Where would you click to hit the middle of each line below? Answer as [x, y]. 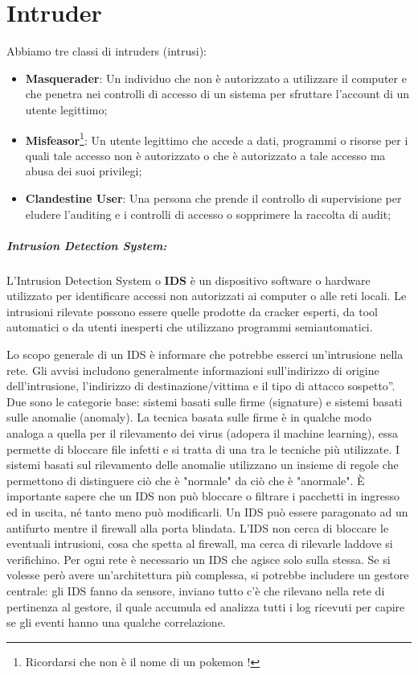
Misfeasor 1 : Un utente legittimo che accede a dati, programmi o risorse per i [217, 138]
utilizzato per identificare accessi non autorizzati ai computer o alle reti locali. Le [207, 296]
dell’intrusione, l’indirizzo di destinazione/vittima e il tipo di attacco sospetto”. [201, 386]
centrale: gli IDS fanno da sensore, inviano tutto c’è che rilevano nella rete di [196, 590]
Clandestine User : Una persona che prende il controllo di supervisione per [213, 198]
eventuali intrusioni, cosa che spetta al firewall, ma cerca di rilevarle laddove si [200, 543]
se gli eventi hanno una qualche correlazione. [116, 622]
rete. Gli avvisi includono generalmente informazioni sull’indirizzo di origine [193, 370]
